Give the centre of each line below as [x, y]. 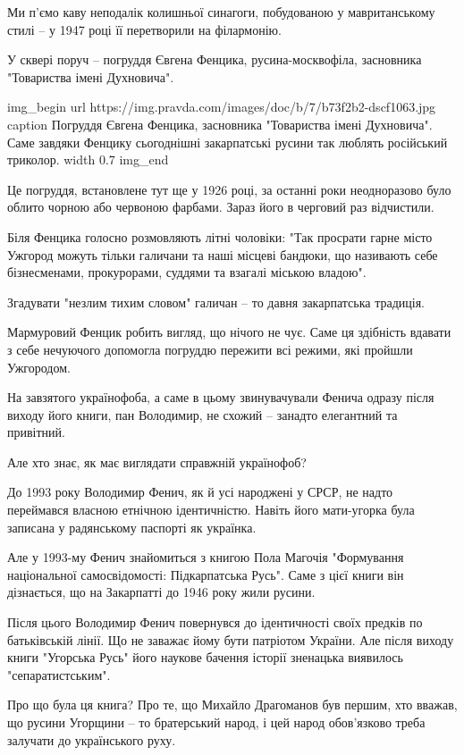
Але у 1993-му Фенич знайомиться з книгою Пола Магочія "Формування [206, 557]
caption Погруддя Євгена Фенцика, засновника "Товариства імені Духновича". [220, 124]
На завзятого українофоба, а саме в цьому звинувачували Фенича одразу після [221, 397]
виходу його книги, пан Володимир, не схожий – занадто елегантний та [202, 414]
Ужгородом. [39, 367]
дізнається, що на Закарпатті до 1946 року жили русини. [161, 592]
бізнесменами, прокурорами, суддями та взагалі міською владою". [187, 272]
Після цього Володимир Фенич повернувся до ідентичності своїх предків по [215, 622]
